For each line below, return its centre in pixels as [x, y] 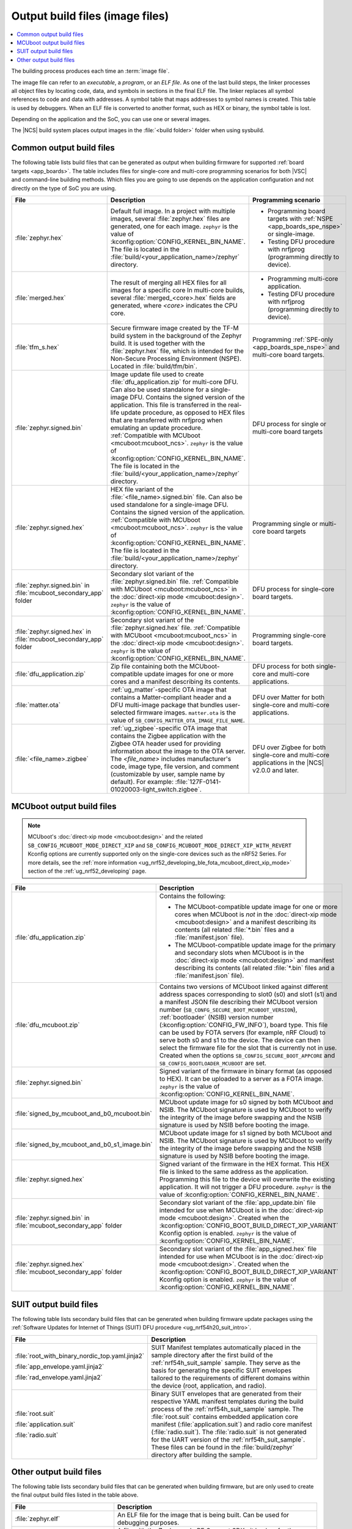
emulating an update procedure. [156, 428]
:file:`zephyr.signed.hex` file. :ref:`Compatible [175, 628]
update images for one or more [189, 674]
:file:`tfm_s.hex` [37, 347]
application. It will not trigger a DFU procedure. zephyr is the [245, 1187]
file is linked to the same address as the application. [234, 1172]
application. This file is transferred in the [168, 405]
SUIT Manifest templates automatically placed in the [226, 1347]
